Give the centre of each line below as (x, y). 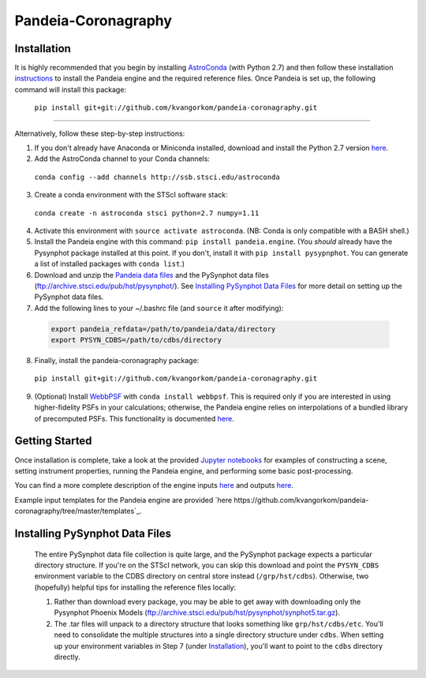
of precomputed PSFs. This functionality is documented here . (134, 418)
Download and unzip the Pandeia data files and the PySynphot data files (152, 275)
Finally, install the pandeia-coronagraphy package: (117, 361)
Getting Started (53, 441)
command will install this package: (70, 89)
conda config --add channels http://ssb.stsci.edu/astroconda (157, 177)
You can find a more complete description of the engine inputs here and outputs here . (154, 485)
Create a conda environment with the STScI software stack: (131, 195)
